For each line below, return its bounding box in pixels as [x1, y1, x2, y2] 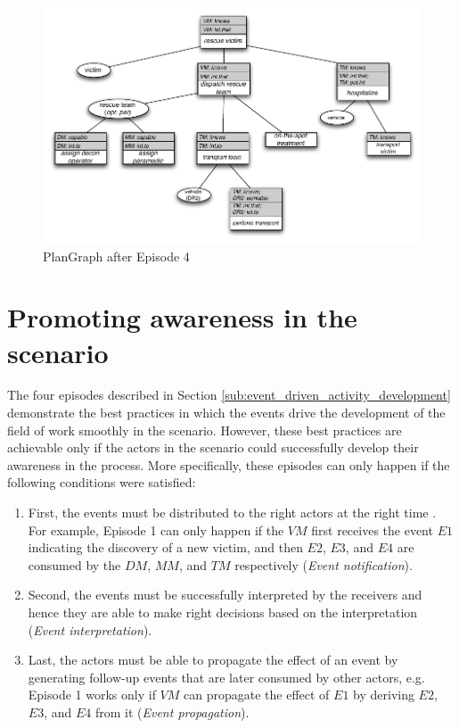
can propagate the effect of [184, 685, 330, 704]
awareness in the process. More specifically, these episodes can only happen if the [7, 455, 450, 474]
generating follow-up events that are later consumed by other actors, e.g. [28, 667, 425, 686]
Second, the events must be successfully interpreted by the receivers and [28, 585, 422, 604]
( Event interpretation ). [28, 620, 152, 639]
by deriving [353, 685, 414, 704]
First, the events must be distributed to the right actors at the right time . [28, 503, 437, 521]
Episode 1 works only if [28, 685, 156, 704]
